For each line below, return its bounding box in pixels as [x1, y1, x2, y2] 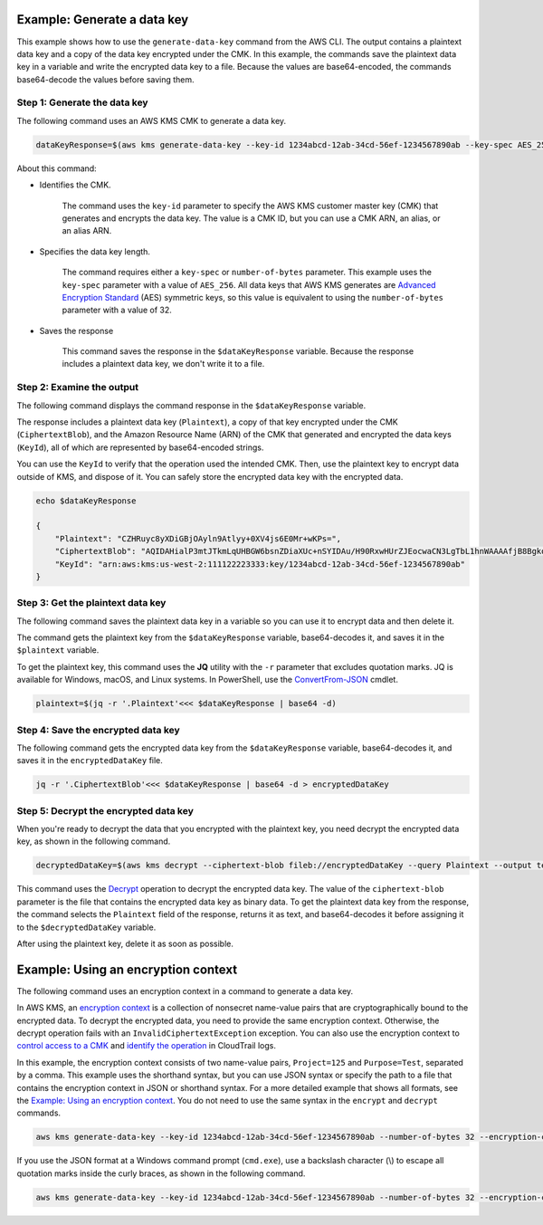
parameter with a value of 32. [62, 304, 172, 316]
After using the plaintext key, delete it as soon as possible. [16, 938, 234, 949]
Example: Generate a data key [16, 12, 189, 27]
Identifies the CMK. [39, 179, 112, 190]
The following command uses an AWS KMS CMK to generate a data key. [16, 115, 287, 126]
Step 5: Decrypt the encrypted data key [16, 804, 195, 817]
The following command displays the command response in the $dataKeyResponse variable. [16, 399, 367, 411]
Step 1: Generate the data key [16, 96, 148, 109]
